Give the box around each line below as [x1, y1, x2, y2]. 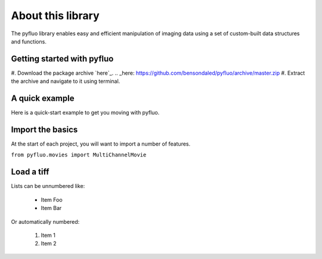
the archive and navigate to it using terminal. [11, 78, 120, 85]
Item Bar [41, 205, 62, 212]
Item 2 [41, 240, 57, 247]
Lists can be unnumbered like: [11, 183, 85, 190]
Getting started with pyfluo [11, 54, 114, 64]
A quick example [11, 93, 75, 104]
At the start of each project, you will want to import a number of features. [11, 140, 191, 147]
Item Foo [41, 196, 63, 203]
